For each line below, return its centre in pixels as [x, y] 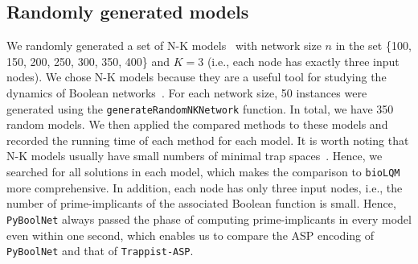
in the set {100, [373, 45]
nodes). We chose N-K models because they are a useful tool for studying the [197, 77]
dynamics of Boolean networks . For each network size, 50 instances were [187, 92]
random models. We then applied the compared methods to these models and [197, 124]
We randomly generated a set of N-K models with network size [164, 45]
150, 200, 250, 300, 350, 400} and [88, 61]
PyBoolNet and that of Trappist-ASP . [100, 251]
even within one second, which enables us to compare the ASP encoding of [191, 235]
